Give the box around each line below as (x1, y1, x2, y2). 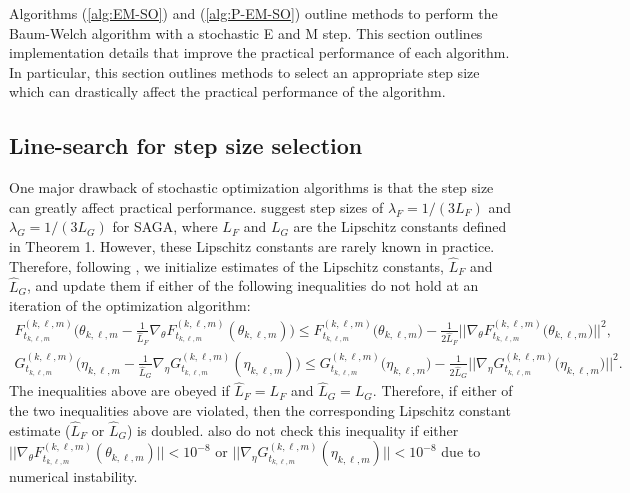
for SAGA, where (112, 216, 218, 237)
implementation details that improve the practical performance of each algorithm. (9, 42, 510, 63)
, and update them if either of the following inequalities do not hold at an (27, 275, 479, 296)
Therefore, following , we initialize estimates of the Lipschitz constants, (9, 255, 445, 276)
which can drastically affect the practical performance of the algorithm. (9, 81, 446, 102)
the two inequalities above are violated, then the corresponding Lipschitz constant (9, 400, 511, 421)
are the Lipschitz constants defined (293, 216, 507, 237)
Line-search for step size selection (9, 130, 363, 161)
